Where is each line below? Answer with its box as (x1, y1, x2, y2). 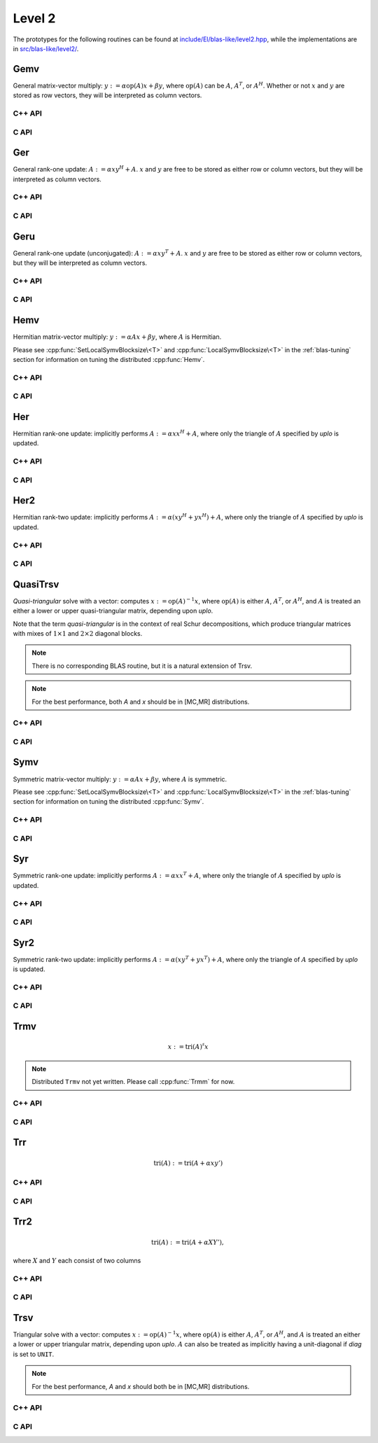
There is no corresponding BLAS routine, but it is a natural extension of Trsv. (31, 662, 253, 670)
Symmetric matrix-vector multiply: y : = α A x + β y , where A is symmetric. (13, 774, 227, 783)
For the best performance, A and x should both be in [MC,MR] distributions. (31, 1382, 250, 1390)
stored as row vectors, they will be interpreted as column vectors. (13, 91, 202, 99)
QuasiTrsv (13, 578, 59, 590)
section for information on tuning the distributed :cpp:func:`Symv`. (13, 797, 204, 806)
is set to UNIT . (13, 1350, 55, 1358)
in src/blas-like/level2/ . (13, 44, 79, 53)
